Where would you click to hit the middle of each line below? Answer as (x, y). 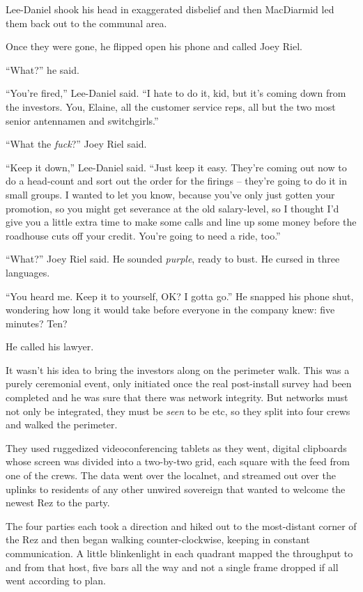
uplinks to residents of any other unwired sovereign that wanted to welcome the (176, 489)
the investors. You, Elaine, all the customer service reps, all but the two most (171, 106)
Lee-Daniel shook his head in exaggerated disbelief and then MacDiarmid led (170, 9)
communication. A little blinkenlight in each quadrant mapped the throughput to (179, 553)
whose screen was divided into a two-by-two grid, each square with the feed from (178, 461)
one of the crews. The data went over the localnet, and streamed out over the (171, 475)
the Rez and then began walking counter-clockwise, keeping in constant (158, 539)
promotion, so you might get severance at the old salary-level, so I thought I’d (172, 208)
